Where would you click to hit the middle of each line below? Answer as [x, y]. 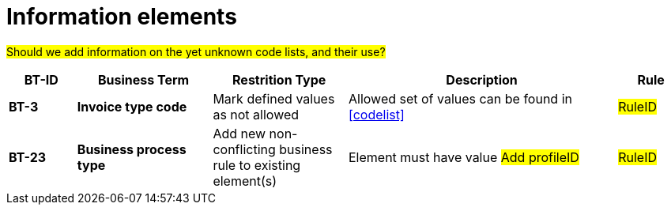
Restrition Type [279, 79]
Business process [132, 149]
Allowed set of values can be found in [460, 98]
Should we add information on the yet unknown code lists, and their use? [196, 51]
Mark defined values [274, 98]
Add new [239, 133]
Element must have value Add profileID [464, 157]
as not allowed [256, 114]
